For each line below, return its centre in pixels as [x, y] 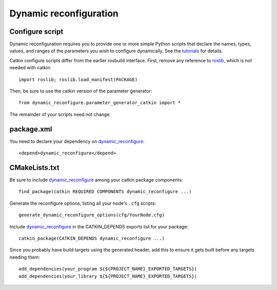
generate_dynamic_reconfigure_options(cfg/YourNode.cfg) [92, 215]
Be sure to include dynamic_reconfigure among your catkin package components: [96, 180]
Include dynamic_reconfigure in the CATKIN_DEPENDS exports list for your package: [99, 226]
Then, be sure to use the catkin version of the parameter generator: [81, 91]
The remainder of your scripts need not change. [60, 114]
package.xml [31, 129]
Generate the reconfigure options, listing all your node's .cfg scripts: [83, 203]
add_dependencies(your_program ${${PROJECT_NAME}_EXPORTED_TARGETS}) [108, 269]
